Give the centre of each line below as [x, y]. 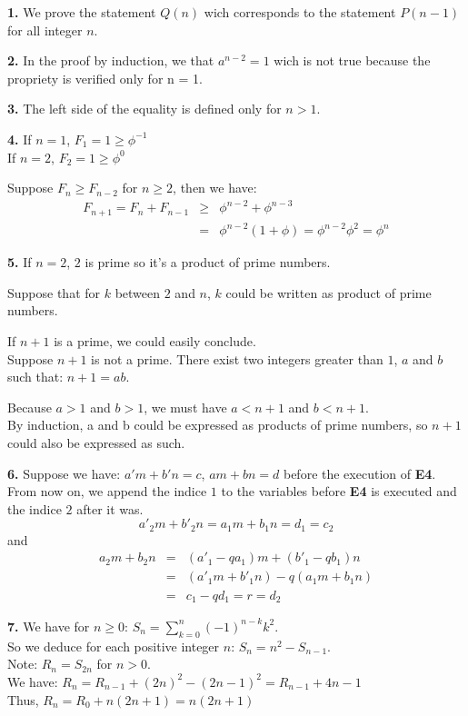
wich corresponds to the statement [300, 12]
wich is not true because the [352, 60]
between [138, 292]
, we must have [185, 407]
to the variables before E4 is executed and [339, 491]
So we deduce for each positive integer [114, 646]
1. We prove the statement [82, 12]
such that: [35, 377]
